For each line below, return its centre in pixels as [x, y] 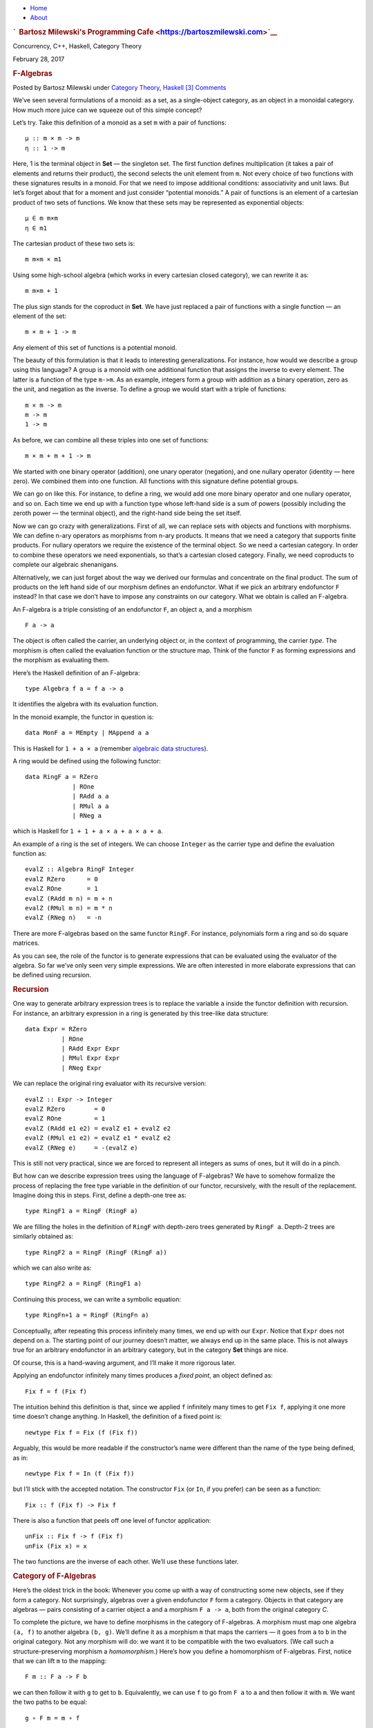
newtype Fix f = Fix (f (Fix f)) [82, 1432]
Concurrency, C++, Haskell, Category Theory [77, 46]
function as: [30, 854]
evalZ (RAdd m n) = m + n [69, 898]
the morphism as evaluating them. [61, 660]
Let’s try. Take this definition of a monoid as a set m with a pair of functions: [120, 123]
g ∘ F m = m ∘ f [52, 1718]
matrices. [26, 943]
